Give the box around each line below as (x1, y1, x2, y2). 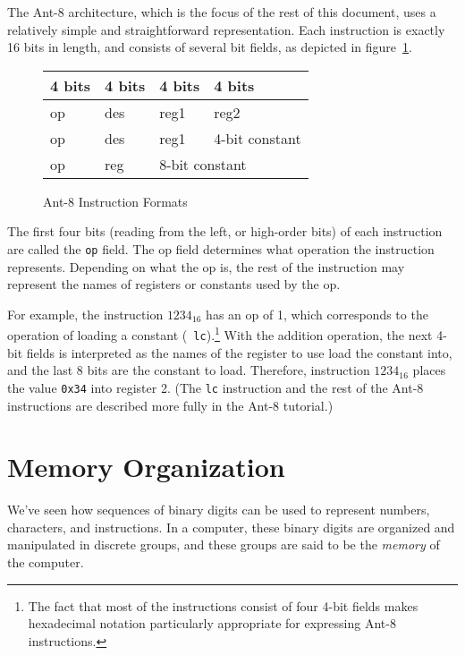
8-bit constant (159, 153, 247, 174)
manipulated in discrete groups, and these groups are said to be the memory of (7, 535, 440, 554)
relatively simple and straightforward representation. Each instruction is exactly (7, 20, 445, 38)
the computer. (7, 553, 84, 572)
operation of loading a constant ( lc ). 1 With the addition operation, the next (7, 323, 433, 345)
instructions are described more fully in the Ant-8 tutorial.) (7, 396, 334, 414)
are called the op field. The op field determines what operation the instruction (7, 239, 435, 258)
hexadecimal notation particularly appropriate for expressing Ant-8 (28, 614, 396, 633)
